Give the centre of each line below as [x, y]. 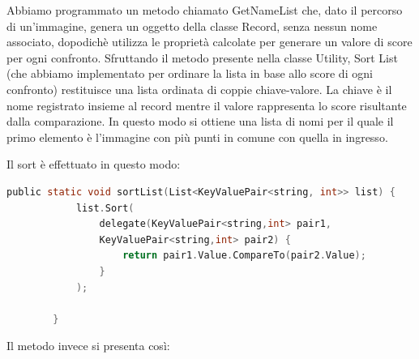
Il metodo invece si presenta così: [88, 346]
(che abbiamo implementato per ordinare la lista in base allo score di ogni [190, 73]
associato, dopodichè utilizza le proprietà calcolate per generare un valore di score [209, 42]
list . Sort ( [105, 208]
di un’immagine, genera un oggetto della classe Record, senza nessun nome [192, 26]
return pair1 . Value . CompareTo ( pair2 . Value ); [244, 256]
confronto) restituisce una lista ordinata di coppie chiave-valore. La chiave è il [199, 89]
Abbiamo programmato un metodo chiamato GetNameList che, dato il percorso [205, 10]
